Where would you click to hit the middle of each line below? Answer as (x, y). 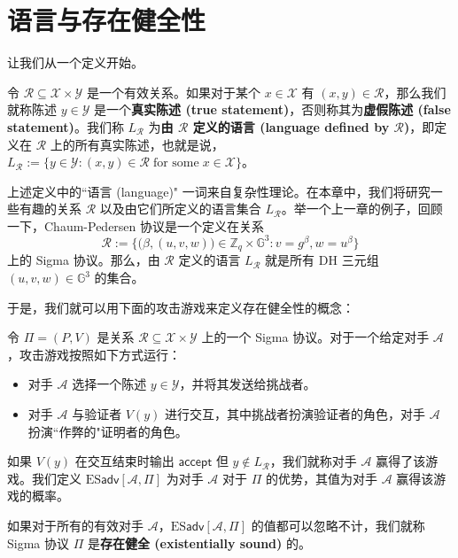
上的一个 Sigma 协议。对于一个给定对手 (315, 337)
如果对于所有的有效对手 (75, 525)
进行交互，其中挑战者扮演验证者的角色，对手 (295, 413)
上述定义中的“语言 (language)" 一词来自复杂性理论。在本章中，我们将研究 (219, 191)
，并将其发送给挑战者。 (248, 384)
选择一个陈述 (109, 384)
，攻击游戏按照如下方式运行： (94, 354)
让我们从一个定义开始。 (75, 62)
